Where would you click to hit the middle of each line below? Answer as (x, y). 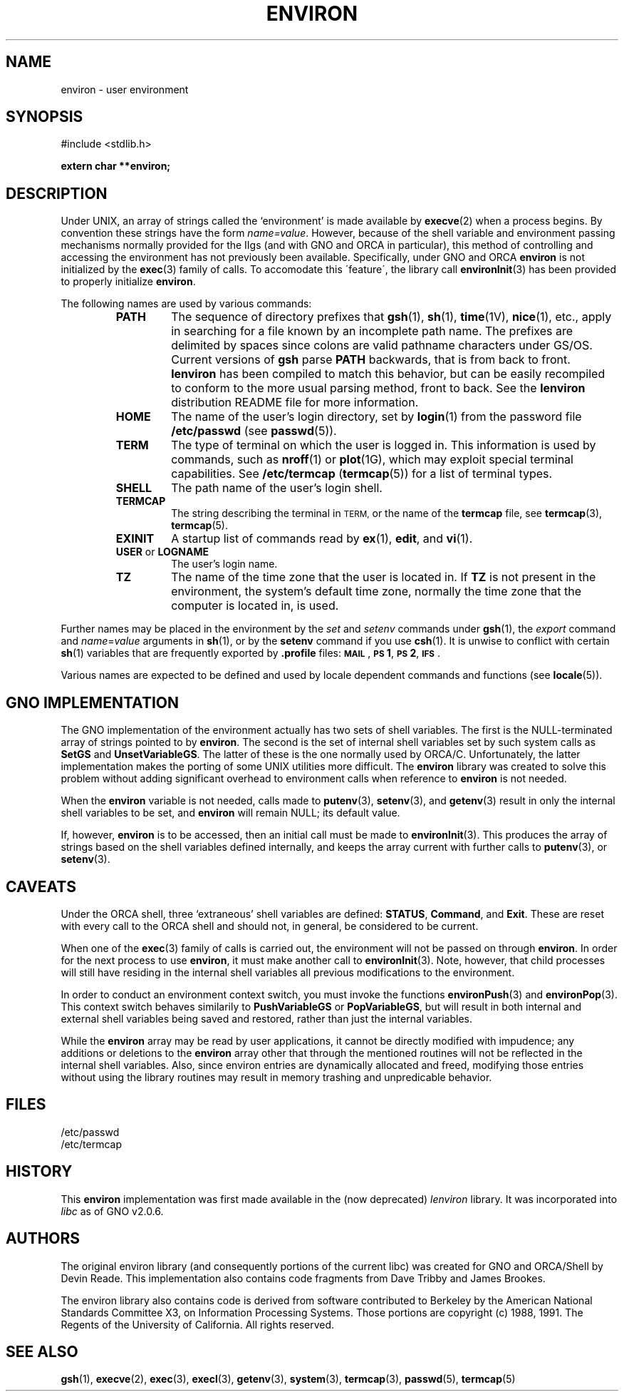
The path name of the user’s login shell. (277, 488)
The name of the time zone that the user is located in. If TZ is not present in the (384, 577)
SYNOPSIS (45, 117)
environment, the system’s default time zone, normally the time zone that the (376, 592)
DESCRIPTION (57, 193)
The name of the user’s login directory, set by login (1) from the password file (376, 417)
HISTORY (39, 1172)
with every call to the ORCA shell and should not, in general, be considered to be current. (270, 926)
